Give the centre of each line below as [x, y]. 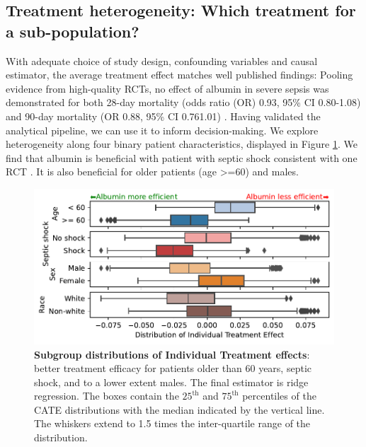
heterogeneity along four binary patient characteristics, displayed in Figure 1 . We [182, 144]
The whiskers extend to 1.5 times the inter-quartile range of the [172, 423]
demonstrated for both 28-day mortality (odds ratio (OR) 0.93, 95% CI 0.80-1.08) [183, 102]
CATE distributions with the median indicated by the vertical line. [179, 409]
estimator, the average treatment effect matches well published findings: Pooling [179, 75]
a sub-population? [73, 31]
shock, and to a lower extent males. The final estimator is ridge [171, 382]
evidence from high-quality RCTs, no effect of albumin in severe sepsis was [167, 88]
